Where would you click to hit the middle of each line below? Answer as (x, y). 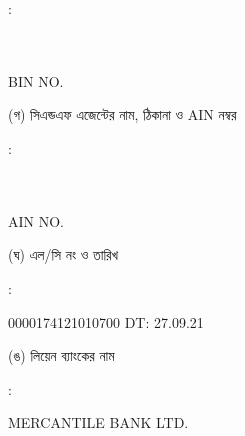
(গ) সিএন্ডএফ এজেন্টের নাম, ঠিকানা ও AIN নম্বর (122, 114)
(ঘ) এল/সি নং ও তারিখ (63, 254)
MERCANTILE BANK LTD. (98, 422)
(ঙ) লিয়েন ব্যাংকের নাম (61, 355)
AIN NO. (36, 220)
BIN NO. (36, 80)
